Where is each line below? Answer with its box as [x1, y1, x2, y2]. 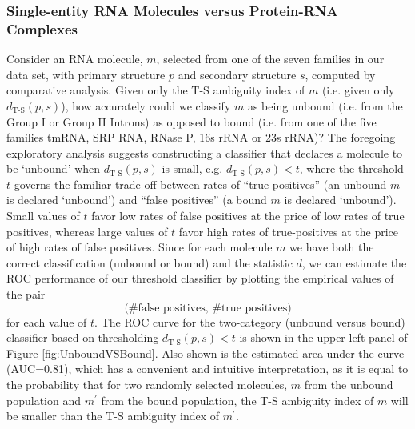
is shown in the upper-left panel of [239, 329, 408, 346]
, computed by [305, 66, 376, 82]
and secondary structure [178, 66, 297, 82]
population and [6, 391, 81, 408]
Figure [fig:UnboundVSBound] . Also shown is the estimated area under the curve [6, 344, 405, 361]
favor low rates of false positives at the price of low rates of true [91, 207, 405, 224]
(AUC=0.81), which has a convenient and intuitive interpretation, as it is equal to [6, 360, 409, 377]
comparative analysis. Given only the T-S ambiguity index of [6, 82, 305, 98]
